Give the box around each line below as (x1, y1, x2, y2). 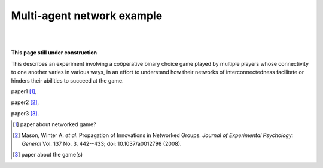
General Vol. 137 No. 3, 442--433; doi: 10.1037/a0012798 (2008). (22, 140, 182, 147)
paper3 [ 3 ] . (11, 109, 39, 117)
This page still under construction (11, 49, 97, 56)
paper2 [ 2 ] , (11, 99, 39, 106)
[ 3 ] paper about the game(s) (13, 151, 83, 158)
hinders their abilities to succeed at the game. (11, 77, 124, 84)
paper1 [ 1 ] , (11, 87, 37, 95)
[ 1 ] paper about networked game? (13, 121, 96, 128)
